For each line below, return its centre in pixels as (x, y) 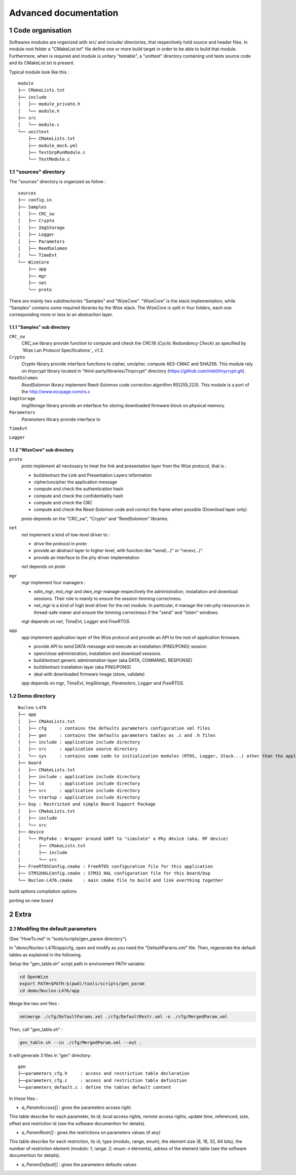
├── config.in (35, 200)
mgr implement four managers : (54, 582)
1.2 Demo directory (33, 696)
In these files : (23, 1099)
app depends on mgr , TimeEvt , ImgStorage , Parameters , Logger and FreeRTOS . (103, 683)
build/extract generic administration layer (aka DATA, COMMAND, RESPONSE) (113, 660)
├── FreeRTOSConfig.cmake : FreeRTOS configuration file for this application (115, 866)
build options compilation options (43, 891)
